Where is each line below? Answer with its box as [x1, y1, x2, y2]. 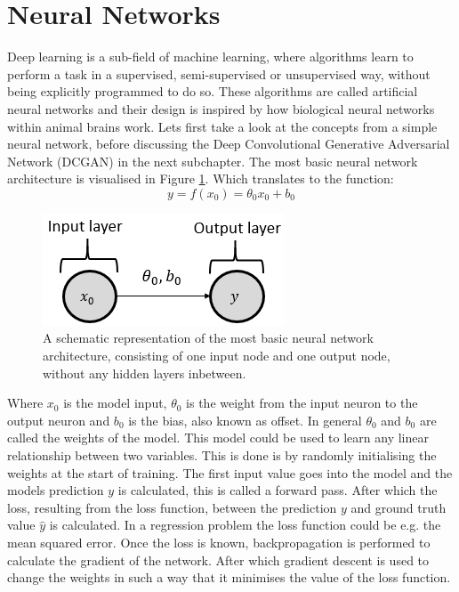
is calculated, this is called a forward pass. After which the [117, 481, 438, 499]
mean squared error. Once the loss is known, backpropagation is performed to [7, 533, 431, 551]
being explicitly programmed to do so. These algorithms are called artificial [7, 82, 418, 101]
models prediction [7, 481, 104, 499]
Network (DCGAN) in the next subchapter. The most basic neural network [7, 151, 418, 170]
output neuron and [7, 410, 110, 429]
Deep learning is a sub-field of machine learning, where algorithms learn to [7, 47, 414, 66]
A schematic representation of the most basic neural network [43, 328, 374, 347]
